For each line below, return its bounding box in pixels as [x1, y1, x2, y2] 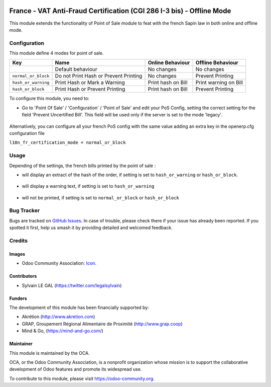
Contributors [9, 273, 37, 279]
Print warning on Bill [195, 79, 243, 86]
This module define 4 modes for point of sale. [9, 50, 104, 56]
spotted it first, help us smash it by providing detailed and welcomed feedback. [9, 224, 173, 231]
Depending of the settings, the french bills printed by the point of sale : [9, 163, 156, 169]
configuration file [9, 130, 45, 136]
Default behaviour [55, 66, 97, 73]
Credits [9, 237, 28, 244]
